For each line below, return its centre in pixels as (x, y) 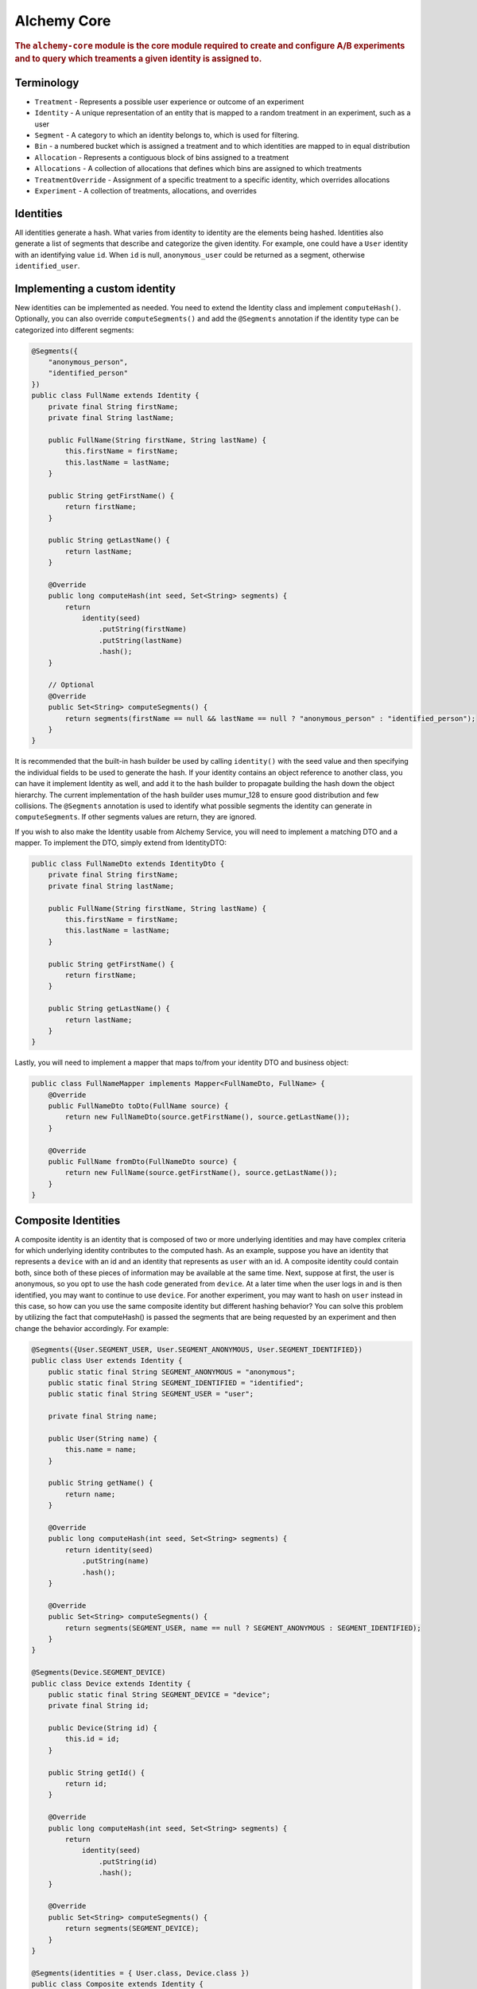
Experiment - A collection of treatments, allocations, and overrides (146, 190)
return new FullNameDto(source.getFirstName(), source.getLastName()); (207, 1117)
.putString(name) (115, 1561)
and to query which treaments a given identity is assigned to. (138, 59)
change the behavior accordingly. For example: (92, 1328)
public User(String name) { (103, 1438)
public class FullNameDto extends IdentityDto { (128, 864)
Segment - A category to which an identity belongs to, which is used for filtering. (167, 134)
